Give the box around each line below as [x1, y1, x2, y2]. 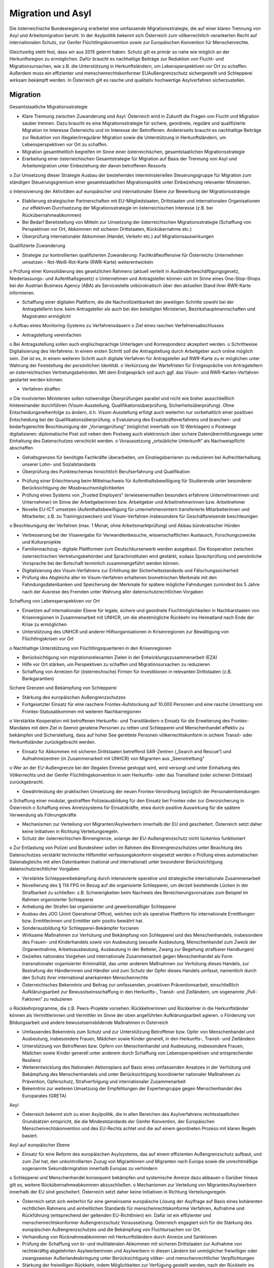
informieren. [9, 290, 35, 296]
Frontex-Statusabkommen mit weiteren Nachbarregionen [22, 708, 142, 715]
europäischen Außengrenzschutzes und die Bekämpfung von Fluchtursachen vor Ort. [22, 1226, 201, 1232]
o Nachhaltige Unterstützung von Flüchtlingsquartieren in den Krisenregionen [9, 645, 172, 651]
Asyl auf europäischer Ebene [9, 1142, 71, 1148]
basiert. [22, 1133, 38, 1139]
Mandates [9, 725, 30, 731]
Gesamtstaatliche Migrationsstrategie [9, 104, 88, 110]
